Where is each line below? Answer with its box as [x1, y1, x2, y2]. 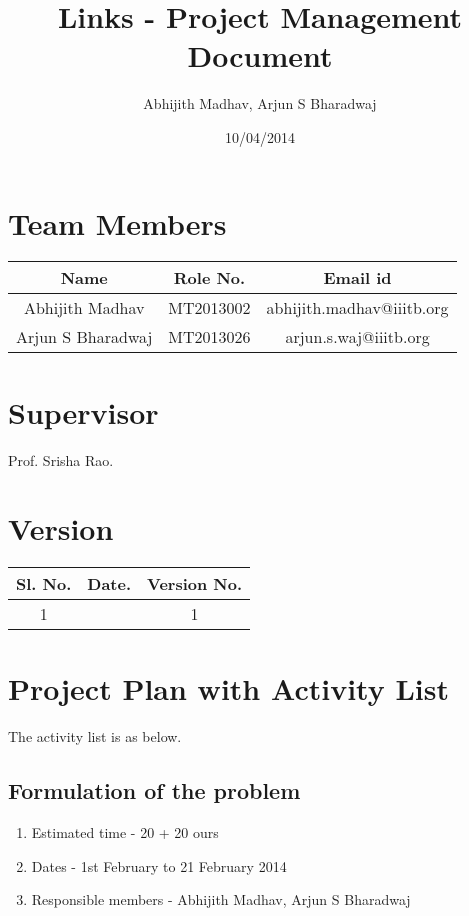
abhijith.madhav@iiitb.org [266, 296, 449, 320]
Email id [323, 266, 392, 290]
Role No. [173, 266, 246, 290]
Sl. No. [16, 572, 72, 596]
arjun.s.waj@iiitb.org [285, 325, 430, 349]
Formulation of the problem [8, 775, 301, 806]
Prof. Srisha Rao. [8, 449, 114, 470]
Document [187, 35, 333, 76]
